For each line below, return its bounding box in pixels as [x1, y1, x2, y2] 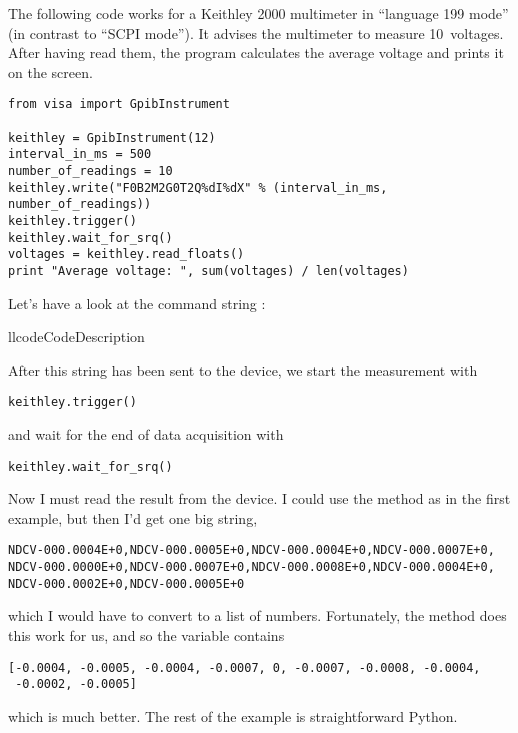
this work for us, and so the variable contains [8, 625, 285, 646]
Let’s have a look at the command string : [8, 292, 266, 313]
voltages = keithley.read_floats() [8, 247, 245, 262]
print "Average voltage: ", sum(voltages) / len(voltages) [8, 263, 409, 278]
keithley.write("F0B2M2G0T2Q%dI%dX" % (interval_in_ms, [8, 180, 388, 195]
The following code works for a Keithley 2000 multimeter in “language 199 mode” [8, 3, 509, 23]
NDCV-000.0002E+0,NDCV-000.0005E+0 [8, 576, 245, 591]
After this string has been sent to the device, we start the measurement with [8, 359, 478, 380]
